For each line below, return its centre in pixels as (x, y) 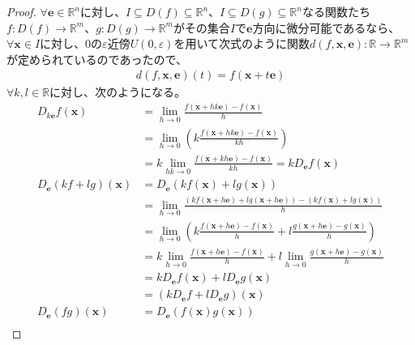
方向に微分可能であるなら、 (326, 27)
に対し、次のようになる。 (118, 92)
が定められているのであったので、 (97, 59)
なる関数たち (336, 11)
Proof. (21, 11)
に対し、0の (71, 43)
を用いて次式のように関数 (242, 43)
